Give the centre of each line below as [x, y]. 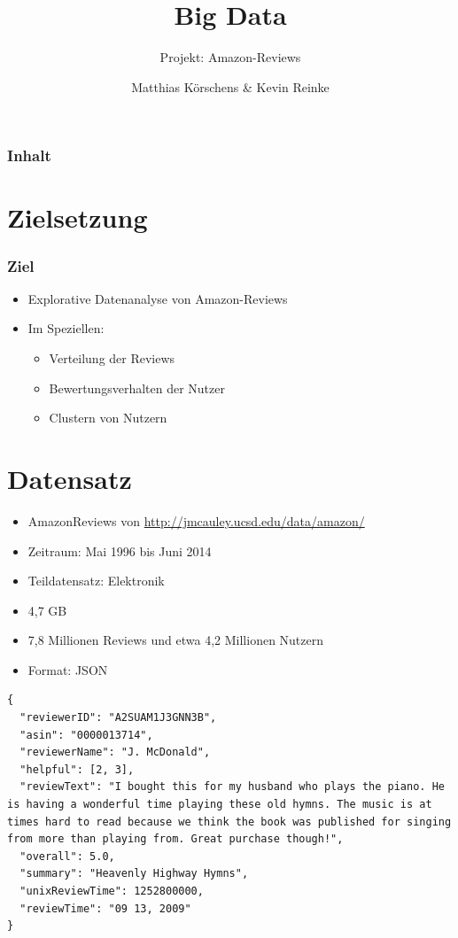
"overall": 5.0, [67, 856]
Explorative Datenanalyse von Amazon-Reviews [158, 298]
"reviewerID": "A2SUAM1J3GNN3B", [118, 718]
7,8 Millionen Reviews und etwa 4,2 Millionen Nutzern [176, 640]
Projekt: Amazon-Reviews [230, 57]
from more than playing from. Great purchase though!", [175, 839]
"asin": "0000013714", [86, 735]
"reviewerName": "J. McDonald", [115, 752]
